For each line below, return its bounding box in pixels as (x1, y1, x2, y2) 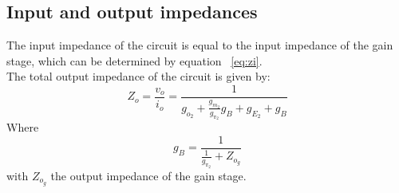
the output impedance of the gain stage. (50, 167, 247, 183)
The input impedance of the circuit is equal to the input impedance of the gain (6, 37, 393, 53)
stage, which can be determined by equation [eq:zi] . (6, 52, 263, 69)
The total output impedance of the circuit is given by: (6, 68, 271, 85)
